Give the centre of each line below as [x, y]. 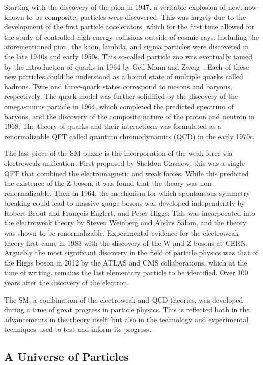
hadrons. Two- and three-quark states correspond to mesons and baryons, [118, 86]
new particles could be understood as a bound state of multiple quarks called [124, 76]
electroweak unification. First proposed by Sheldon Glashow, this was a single [124, 163]
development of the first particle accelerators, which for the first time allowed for [129, 27]
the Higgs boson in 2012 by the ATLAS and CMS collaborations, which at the [126, 262]
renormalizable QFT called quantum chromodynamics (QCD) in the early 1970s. [129, 136]
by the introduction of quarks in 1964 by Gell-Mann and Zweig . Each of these [127, 66]
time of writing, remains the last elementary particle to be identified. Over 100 [126, 272]
